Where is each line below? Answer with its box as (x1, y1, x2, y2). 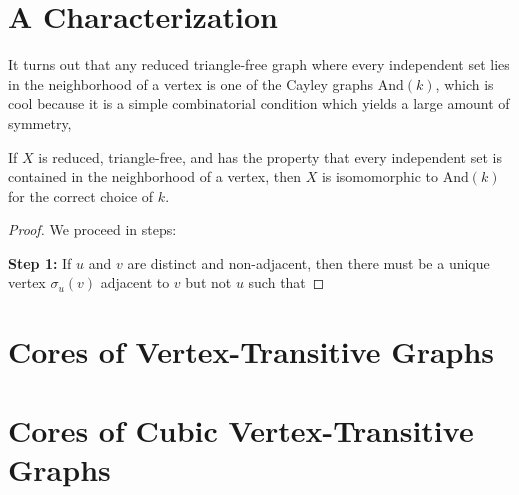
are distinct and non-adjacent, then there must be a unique (127, 252, 490, 273)
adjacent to (100, 272, 170, 293)
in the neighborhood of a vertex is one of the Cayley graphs (8, 73, 374, 94)
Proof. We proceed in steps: (8, 219, 177, 240)
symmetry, (8, 112, 72, 133)
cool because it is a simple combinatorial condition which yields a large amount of (8, 93, 510, 114)
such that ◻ (248, 272, 325, 293)
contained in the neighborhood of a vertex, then (8, 166, 301, 187)
